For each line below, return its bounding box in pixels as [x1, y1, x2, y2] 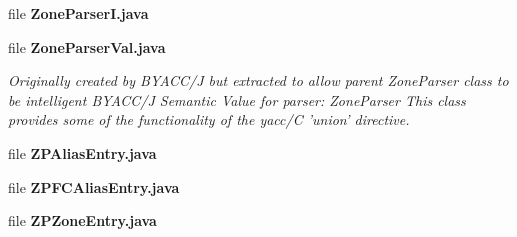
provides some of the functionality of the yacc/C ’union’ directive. [8, 109, 410, 130]
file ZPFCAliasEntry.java [8, 176, 180, 197]
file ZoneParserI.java [8, 3, 149, 23]
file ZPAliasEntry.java [8, 142, 157, 163]
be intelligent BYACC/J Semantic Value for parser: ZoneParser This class [8, 89, 466, 110]
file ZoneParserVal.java [8, 36, 166, 57]
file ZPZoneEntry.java [8, 210, 157, 231]
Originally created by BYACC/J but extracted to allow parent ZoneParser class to [8, 70, 509, 91]
